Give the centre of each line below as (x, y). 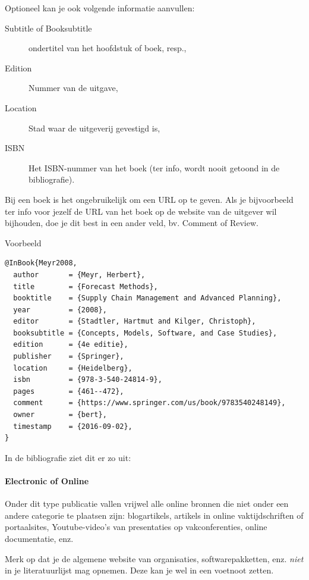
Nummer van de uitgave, (73, 88)
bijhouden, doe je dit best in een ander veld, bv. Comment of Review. (132, 223)
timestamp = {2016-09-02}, (73, 426)
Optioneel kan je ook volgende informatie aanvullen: (100, 8)
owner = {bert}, (60, 415)
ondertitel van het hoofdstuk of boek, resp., (108, 48)
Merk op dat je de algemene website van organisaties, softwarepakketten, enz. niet (154, 558)
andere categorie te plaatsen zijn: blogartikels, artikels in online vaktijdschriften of (154, 515)
